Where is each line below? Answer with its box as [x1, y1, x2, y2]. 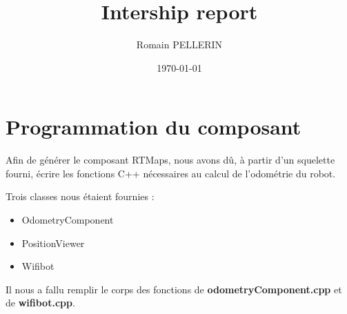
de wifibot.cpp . [6, 295, 75, 310]
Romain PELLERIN [136, 37, 223, 52]
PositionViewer [21, 235, 85, 250]
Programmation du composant [6, 112, 301, 141]
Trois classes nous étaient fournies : [6, 189, 155, 204]
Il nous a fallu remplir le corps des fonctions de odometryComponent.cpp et [6, 282, 342, 296]
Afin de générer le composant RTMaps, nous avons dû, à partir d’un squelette [6, 153, 335, 167]
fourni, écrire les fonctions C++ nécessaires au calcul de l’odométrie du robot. [6, 166, 336, 180]
